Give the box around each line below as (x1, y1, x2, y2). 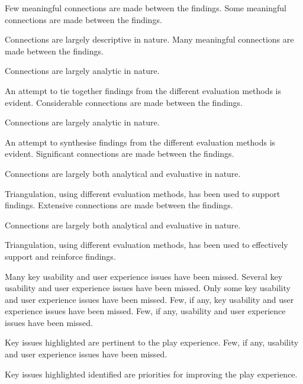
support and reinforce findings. (5, 250, 116, 262)
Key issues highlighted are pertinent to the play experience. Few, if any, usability (5, 336, 299, 348)
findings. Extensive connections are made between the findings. (5, 199, 233, 211)
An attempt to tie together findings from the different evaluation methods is (5, 84, 282, 96)
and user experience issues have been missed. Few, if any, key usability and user (5, 293, 294, 305)
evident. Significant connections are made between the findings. (5, 147, 234, 160)
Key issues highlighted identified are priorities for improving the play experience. (5, 367, 298, 380)
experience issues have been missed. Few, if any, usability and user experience (5, 305, 286, 317)
